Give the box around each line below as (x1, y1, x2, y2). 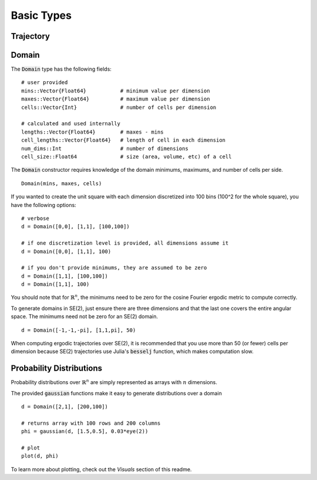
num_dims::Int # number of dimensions (21, 145, 189, 152)
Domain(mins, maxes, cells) (21, 180, 102, 186)
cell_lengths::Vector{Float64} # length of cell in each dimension (21, 137, 226, 144)
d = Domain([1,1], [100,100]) (21, 272, 109, 279)
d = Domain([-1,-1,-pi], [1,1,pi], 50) (21, 326, 136, 334)
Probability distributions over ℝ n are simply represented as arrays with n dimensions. (11, 378, 217, 386)
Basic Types (11, 9, 72, 22)
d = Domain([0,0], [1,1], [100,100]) (21, 224, 130, 230)
